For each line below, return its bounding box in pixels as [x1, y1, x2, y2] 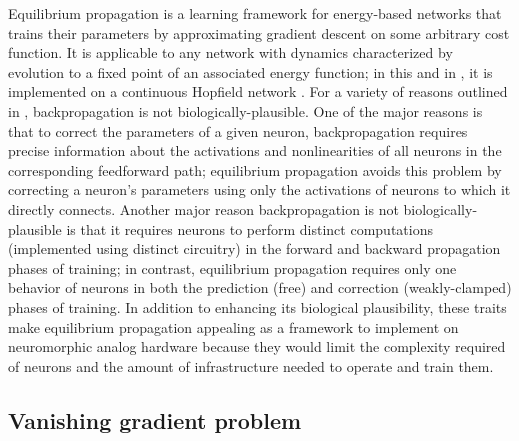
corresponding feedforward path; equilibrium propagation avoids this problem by [8, 159, 502, 180]
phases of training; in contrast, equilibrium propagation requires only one [8, 257, 457, 278]
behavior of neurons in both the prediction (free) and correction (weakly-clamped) [8, 277, 512, 298]
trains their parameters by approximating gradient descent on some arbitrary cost [8, 22, 510, 43]
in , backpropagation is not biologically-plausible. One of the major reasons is [8, 100, 483, 121]
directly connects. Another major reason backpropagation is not [8, 198, 399, 219]
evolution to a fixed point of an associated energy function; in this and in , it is [8, 61, 493, 82]
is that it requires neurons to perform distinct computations [66, 218, 433, 239]
